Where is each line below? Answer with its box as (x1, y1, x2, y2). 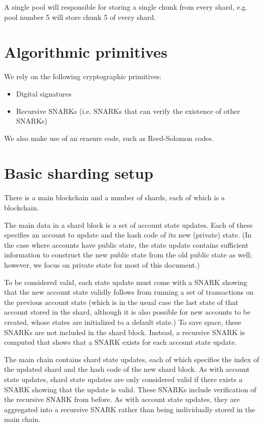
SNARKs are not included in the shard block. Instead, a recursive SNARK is (4, 326, 245, 337)
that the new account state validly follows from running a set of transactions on (4, 287, 254, 297)
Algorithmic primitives (4, 41, 167, 62)
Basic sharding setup (4, 162, 154, 183)
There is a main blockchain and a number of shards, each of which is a (4, 192, 225, 203)
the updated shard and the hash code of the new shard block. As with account (4, 364, 250, 374)
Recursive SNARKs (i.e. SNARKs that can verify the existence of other (16, 105, 240, 116)
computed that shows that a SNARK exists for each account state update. (4, 337, 237, 347)
